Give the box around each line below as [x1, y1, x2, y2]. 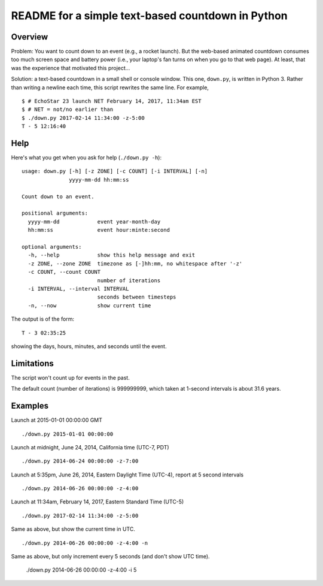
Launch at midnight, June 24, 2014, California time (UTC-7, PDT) [11, 443, 170, 451]
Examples [11, 401, 49, 411]
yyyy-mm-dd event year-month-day [28, 218, 161, 225]
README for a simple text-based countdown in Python [11, 9, 288, 22]
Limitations [11, 358, 54, 368]
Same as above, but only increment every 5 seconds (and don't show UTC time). [11, 553, 210, 560]
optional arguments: [22, 243, 82, 250]
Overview [11, 32, 48, 42]
